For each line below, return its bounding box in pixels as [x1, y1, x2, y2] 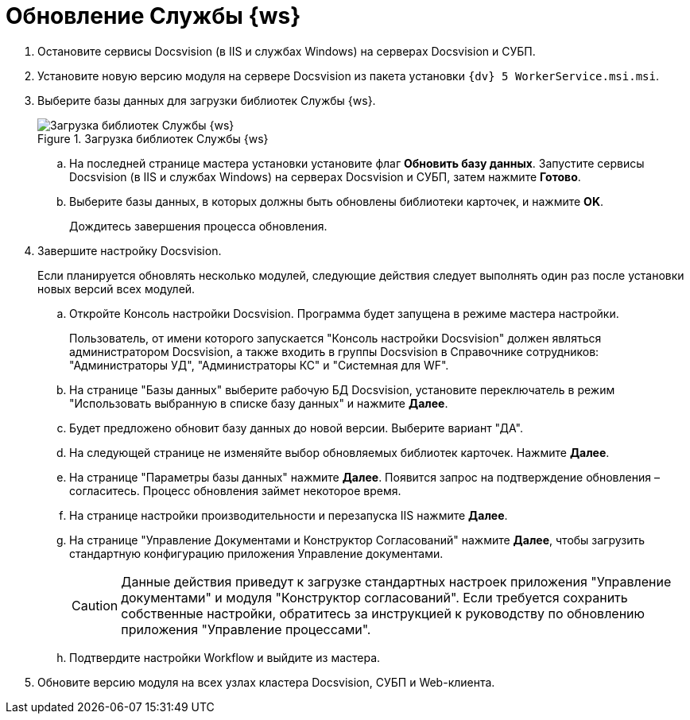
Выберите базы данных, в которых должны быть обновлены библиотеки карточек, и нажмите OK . [69, 194, 604, 208]
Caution [72, 597, 118, 614]
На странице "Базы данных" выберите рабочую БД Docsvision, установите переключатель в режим [69, 382, 615, 397]
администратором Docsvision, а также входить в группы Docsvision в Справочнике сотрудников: [69, 344, 599, 358]
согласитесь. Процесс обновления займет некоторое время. [69, 483, 401, 497]
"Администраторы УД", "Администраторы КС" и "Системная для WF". [69, 358, 449, 372]
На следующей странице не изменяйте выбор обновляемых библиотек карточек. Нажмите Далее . [69, 445, 610, 459]
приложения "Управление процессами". [121, 621, 371, 637]
